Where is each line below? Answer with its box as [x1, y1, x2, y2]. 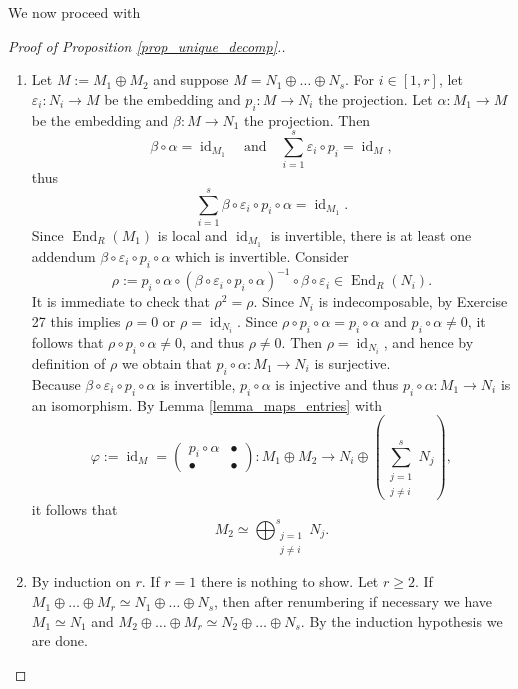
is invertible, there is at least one [270, 225, 472, 246]
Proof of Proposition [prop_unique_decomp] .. [8, 35, 286, 56]
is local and [157, 225, 228, 246]
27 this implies [31, 310, 121, 331]
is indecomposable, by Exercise [318, 291, 508, 312]
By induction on [31, 571, 131, 592]
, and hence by [383, 331, 474, 352]
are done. [31, 630, 88, 651]
